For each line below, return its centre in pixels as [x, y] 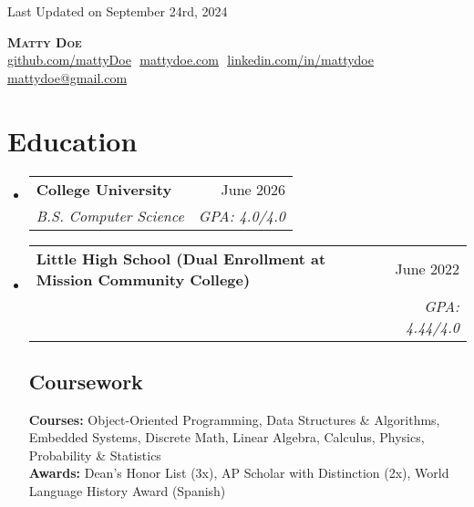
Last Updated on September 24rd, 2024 [118, 11]
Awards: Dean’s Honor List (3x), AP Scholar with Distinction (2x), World [239, 473]
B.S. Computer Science [110, 215]
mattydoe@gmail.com [67, 77]
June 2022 [427, 269]
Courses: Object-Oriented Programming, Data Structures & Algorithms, [234, 419]
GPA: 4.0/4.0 [242, 215]
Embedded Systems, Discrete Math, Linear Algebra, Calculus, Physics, [227, 437]
